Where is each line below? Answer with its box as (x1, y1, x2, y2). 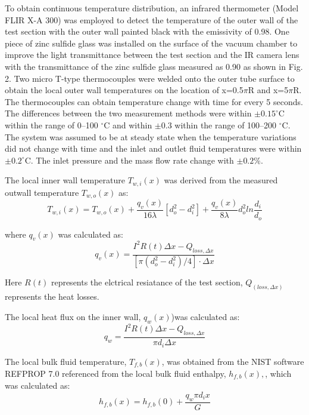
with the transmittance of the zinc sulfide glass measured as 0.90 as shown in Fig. (5, 60, 303, 72)
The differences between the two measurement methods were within (5, 107, 252, 119)
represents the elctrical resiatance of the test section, (51, 276, 243, 288)
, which (265, 367, 292, 379)
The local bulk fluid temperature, (5, 355, 127, 367)
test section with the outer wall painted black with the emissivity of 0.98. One (5, 25, 289, 38)
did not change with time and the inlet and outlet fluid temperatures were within (5, 142, 302, 155)
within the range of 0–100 (5, 118, 98, 131)
